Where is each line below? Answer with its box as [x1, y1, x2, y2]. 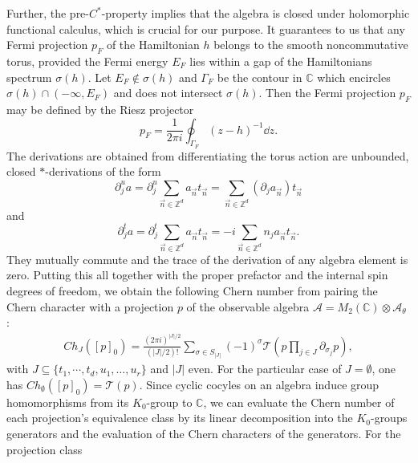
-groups [370, 409, 408, 426]
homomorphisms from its [6, 393, 129, 410]
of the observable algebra [186, 298, 310, 315]
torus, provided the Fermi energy [6, 52, 168, 69]
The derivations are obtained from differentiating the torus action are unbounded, [6, 147, 409, 164]
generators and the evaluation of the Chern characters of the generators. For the [6, 424, 401, 441]
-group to [146, 393, 193, 410]
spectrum [6, 68, 52, 85]
